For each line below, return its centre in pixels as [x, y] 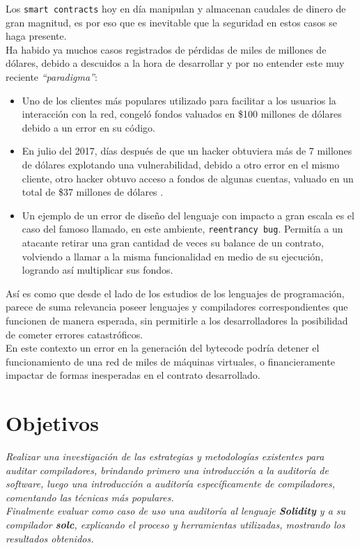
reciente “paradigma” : [52, 77]
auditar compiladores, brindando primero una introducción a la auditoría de [167, 470]
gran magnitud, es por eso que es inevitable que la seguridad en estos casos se [171, 22]
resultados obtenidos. [50, 538]
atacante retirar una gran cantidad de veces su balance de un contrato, [173, 243]
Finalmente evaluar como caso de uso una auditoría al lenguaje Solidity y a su [176, 511]
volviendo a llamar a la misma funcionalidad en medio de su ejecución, [173, 256]
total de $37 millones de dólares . [93, 192]
